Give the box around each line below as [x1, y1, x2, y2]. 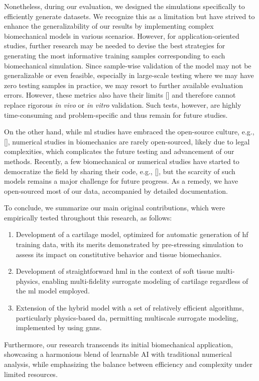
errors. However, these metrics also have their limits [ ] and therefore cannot [4, 90, 236, 100]
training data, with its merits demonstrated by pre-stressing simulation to [16, 239, 243, 250]
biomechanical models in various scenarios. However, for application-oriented [4, 30, 239, 41]
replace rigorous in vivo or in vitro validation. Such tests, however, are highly [4, 99, 241, 110]
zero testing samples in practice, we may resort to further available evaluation [4, 80, 243, 90]
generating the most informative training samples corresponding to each [4, 50, 225, 60]
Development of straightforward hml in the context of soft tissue [16, 266, 214, 276]
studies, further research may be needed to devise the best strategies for [4, 40, 225, 51]
